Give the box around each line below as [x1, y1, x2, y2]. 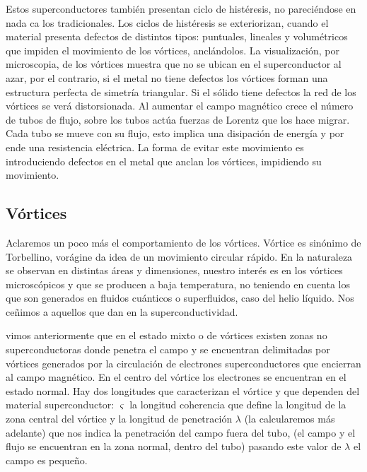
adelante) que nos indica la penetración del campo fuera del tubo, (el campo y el [6, 425, 356, 439]
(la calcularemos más [244, 411, 335, 426]
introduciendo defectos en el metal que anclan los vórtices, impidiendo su [6, 153, 322, 168]
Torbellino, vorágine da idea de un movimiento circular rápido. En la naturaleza [6, 249, 353, 264]
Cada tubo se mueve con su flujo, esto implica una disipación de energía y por [6, 126, 344, 141]
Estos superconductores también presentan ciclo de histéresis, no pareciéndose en [6, 1, 356, 16]
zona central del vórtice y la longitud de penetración [6, 411, 233, 426]
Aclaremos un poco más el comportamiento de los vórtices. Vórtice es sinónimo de [6, 235, 361, 249]
